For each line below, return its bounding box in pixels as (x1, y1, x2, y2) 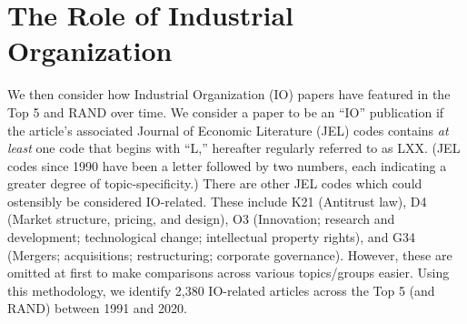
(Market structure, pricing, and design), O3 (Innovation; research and (7, 209, 395, 228)
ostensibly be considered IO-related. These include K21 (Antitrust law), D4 (7, 191, 427, 210)
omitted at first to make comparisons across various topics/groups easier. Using (7, 263, 450, 282)
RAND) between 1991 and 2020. (7, 299, 187, 318)
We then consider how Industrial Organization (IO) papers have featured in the (7, 85, 451, 104)
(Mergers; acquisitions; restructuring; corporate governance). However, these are (7, 245, 452, 264)
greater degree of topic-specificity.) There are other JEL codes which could (7, 174, 422, 193)
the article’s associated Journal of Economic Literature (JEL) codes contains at (7, 120, 449, 139)
